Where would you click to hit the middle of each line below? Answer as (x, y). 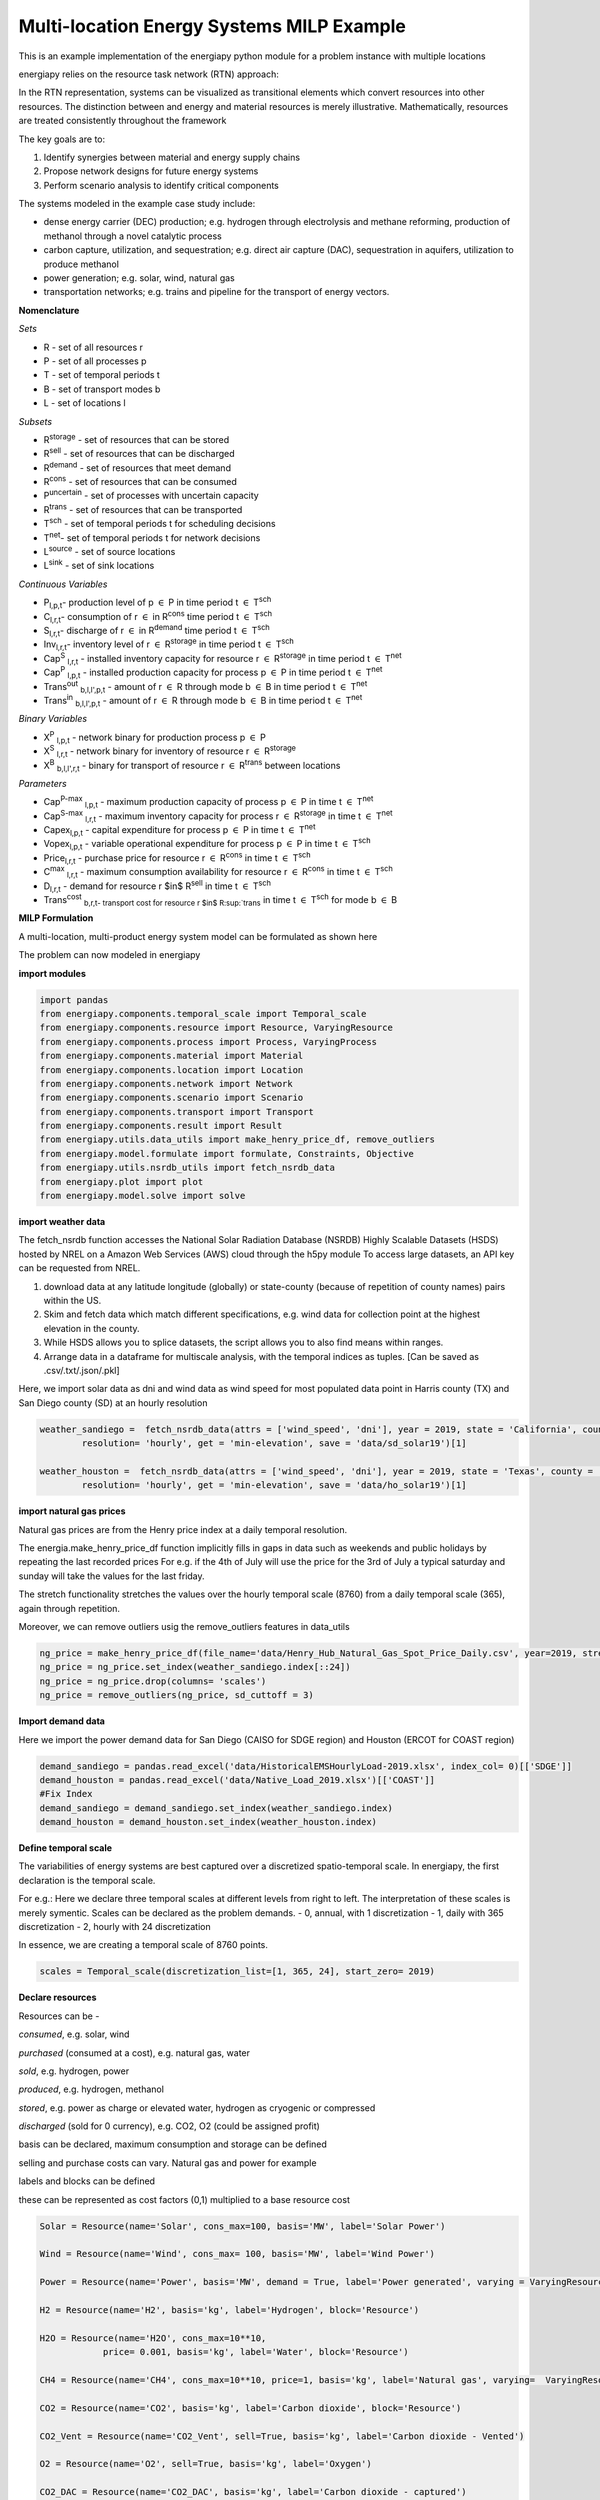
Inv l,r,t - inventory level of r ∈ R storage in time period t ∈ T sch (168, 644)
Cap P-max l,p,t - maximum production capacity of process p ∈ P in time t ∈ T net (208, 802)
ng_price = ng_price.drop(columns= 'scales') (153, 1681)
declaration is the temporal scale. (87, 1880)
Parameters (42, 783)
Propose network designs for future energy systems (151, 171)
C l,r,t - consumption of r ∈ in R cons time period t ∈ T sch (158, 616)
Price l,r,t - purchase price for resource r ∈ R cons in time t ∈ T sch (177, 858)
